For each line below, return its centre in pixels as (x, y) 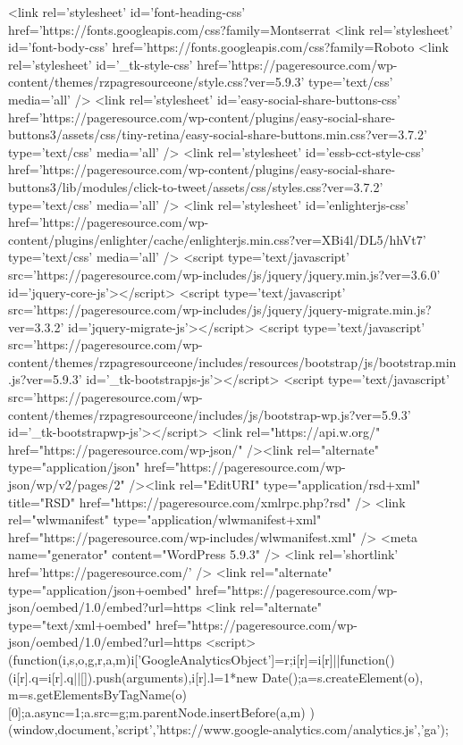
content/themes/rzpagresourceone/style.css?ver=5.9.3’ (156, 82)
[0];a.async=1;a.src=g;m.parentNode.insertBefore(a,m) (157, 712)
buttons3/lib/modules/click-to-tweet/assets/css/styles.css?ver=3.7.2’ (196, 186)
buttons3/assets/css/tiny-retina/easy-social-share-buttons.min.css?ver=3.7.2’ (218, 134)
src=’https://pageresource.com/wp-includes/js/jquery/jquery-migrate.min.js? (220, 310)
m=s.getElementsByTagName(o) (98, 695)
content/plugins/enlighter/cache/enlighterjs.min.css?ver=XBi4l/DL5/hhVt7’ (217, 239)
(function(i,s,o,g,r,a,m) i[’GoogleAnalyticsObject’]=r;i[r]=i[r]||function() (202, 659)
